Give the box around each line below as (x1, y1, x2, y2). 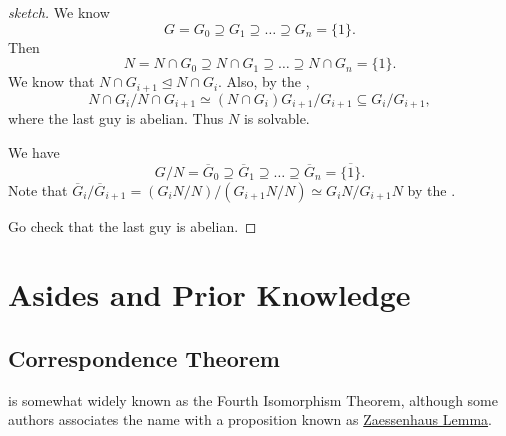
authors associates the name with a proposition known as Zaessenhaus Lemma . (8, 409, 492, 430)
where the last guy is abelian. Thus (8, 108, 224, 129)
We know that (8, 71, 95, 92)
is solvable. (243, 108, 310, 129)
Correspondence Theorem (8, 342, 280, 373)
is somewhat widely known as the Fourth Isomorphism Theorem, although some (8, 389, 498, 410)
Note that (8, 179, 68, 200)
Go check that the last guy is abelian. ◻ (8, 215, 257, 236)
